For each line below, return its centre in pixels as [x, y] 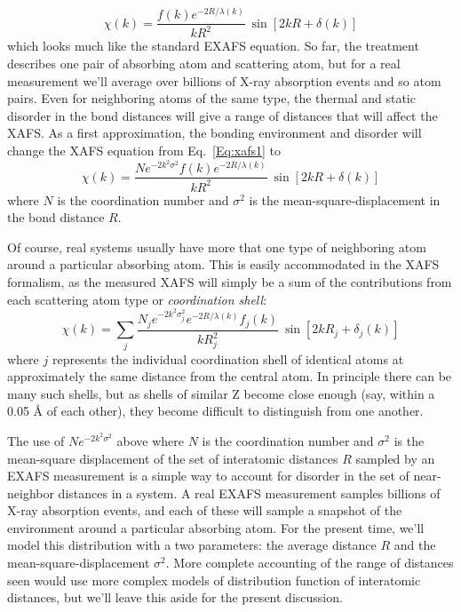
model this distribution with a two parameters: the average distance [192, 545]
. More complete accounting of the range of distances [310, 563]
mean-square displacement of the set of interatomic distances [173, 458]
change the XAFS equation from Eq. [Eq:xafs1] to [144, 151]
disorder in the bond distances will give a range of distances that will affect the [223, 115]
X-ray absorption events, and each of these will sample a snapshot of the [205, 510]
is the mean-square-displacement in [345, 199]
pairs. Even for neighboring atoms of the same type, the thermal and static [211, 98]
